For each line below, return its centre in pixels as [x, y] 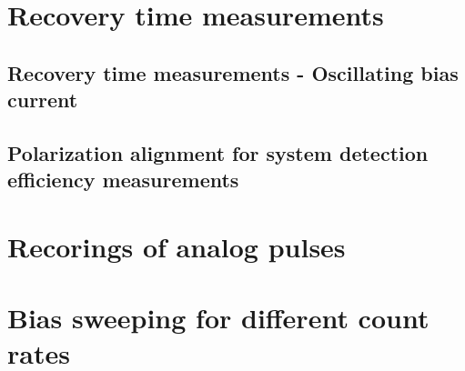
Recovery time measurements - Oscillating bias [233, 72]
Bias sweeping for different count [218, 318]
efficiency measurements [123, 180]
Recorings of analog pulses [177, 246]
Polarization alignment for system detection [218, 152]
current [43, 100]
